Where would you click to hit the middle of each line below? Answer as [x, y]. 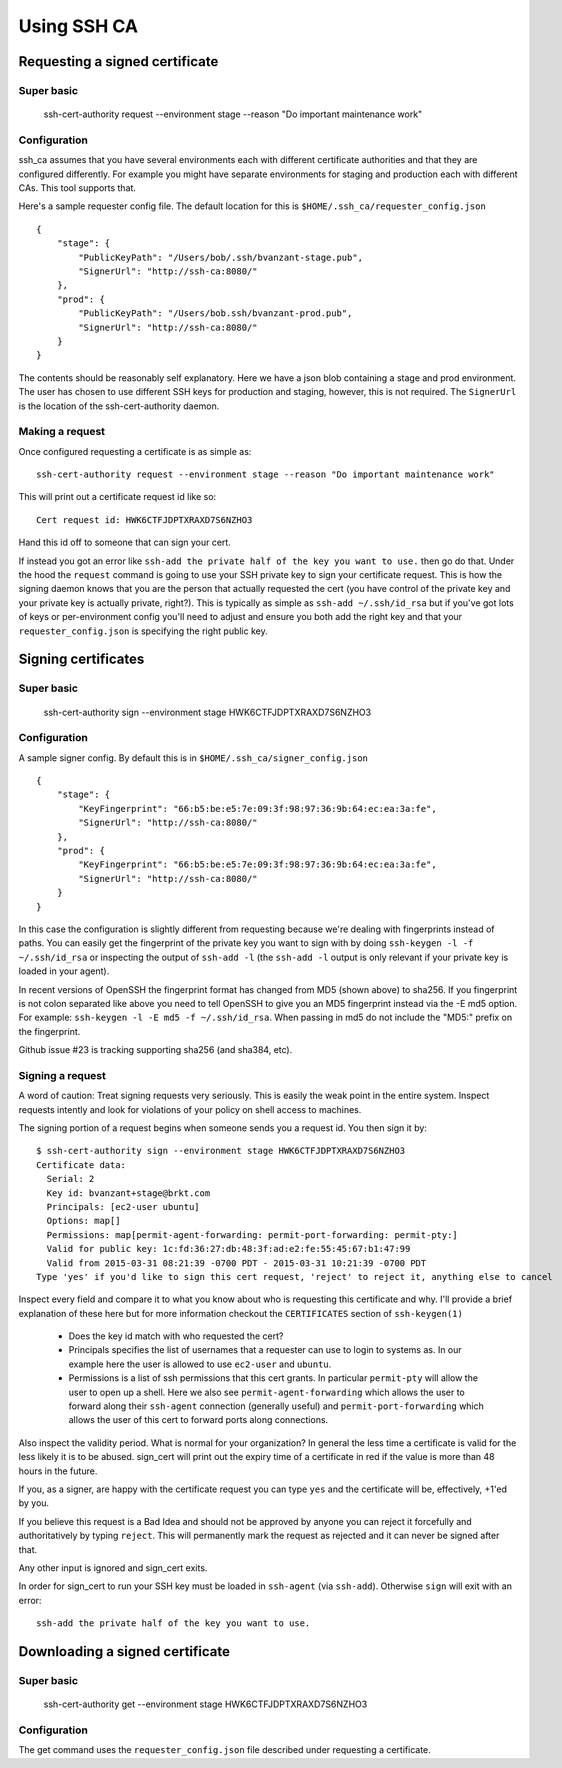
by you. [34, 1503]
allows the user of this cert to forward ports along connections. [198, 1420]
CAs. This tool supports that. [77, 188]
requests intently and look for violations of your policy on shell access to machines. [190, 1109]
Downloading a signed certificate [124, 1651]
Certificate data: [81, 1164]
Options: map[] [83, 1221]
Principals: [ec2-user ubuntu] [123, 1206]
